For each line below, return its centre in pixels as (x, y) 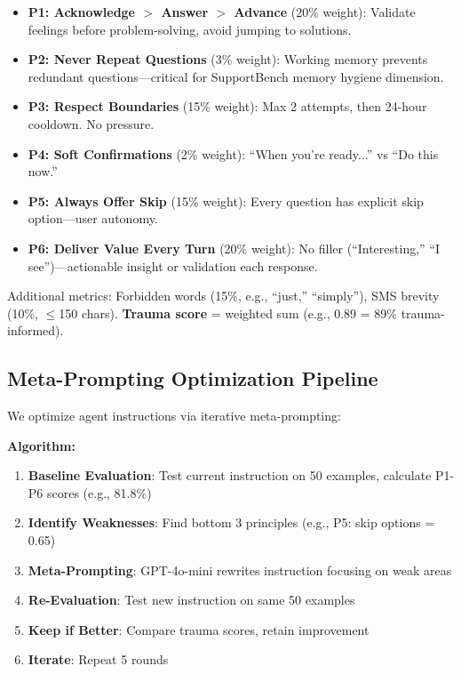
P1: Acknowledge (82, 12)
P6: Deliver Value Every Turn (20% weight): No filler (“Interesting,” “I (234, 248)
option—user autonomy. (93, 218)
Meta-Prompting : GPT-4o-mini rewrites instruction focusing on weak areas (240, 570)
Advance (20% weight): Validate (325, 12)
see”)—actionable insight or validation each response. (173, 265)
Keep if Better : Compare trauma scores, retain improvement (199, 629)
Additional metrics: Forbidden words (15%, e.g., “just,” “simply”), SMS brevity (223, 296)
